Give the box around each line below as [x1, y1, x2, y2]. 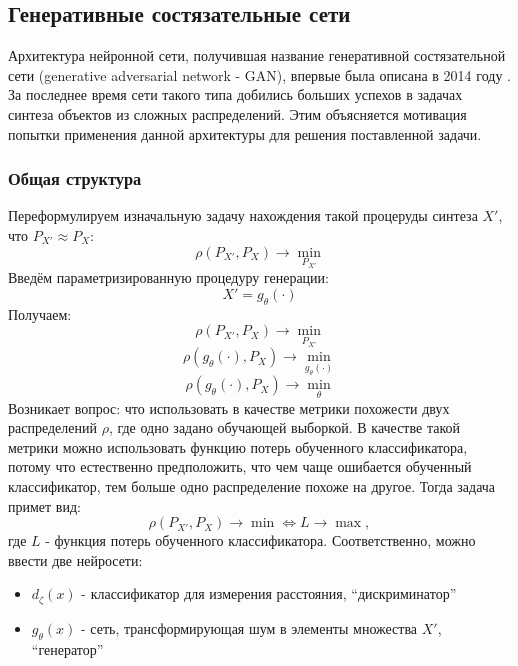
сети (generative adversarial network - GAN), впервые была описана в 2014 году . [8, 64, 511, 85]
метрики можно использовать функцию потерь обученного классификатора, [8, 436, 468, 457]
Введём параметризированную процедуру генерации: [8, 267, 329, 288]
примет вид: [8, 495, 81, 516]
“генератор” [31, 638, 104, 659]
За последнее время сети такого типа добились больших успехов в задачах [8, 84, 463, 105]
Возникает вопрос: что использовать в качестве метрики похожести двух [8, 397, 450, 418]
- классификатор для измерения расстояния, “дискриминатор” [81, 583, 457, 604]
